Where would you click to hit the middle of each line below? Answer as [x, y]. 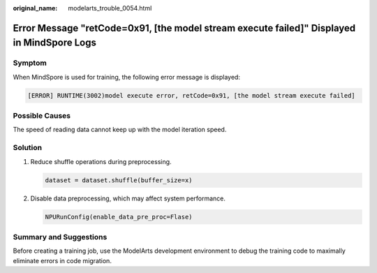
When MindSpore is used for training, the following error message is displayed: [127, 77]
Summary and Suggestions [60, 237]
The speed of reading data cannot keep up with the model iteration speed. [120, 130]
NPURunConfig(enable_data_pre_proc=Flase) [119, 217]
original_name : [35, 8]
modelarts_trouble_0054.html [110, 8]
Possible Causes [42, 116]
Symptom [30, 63]
